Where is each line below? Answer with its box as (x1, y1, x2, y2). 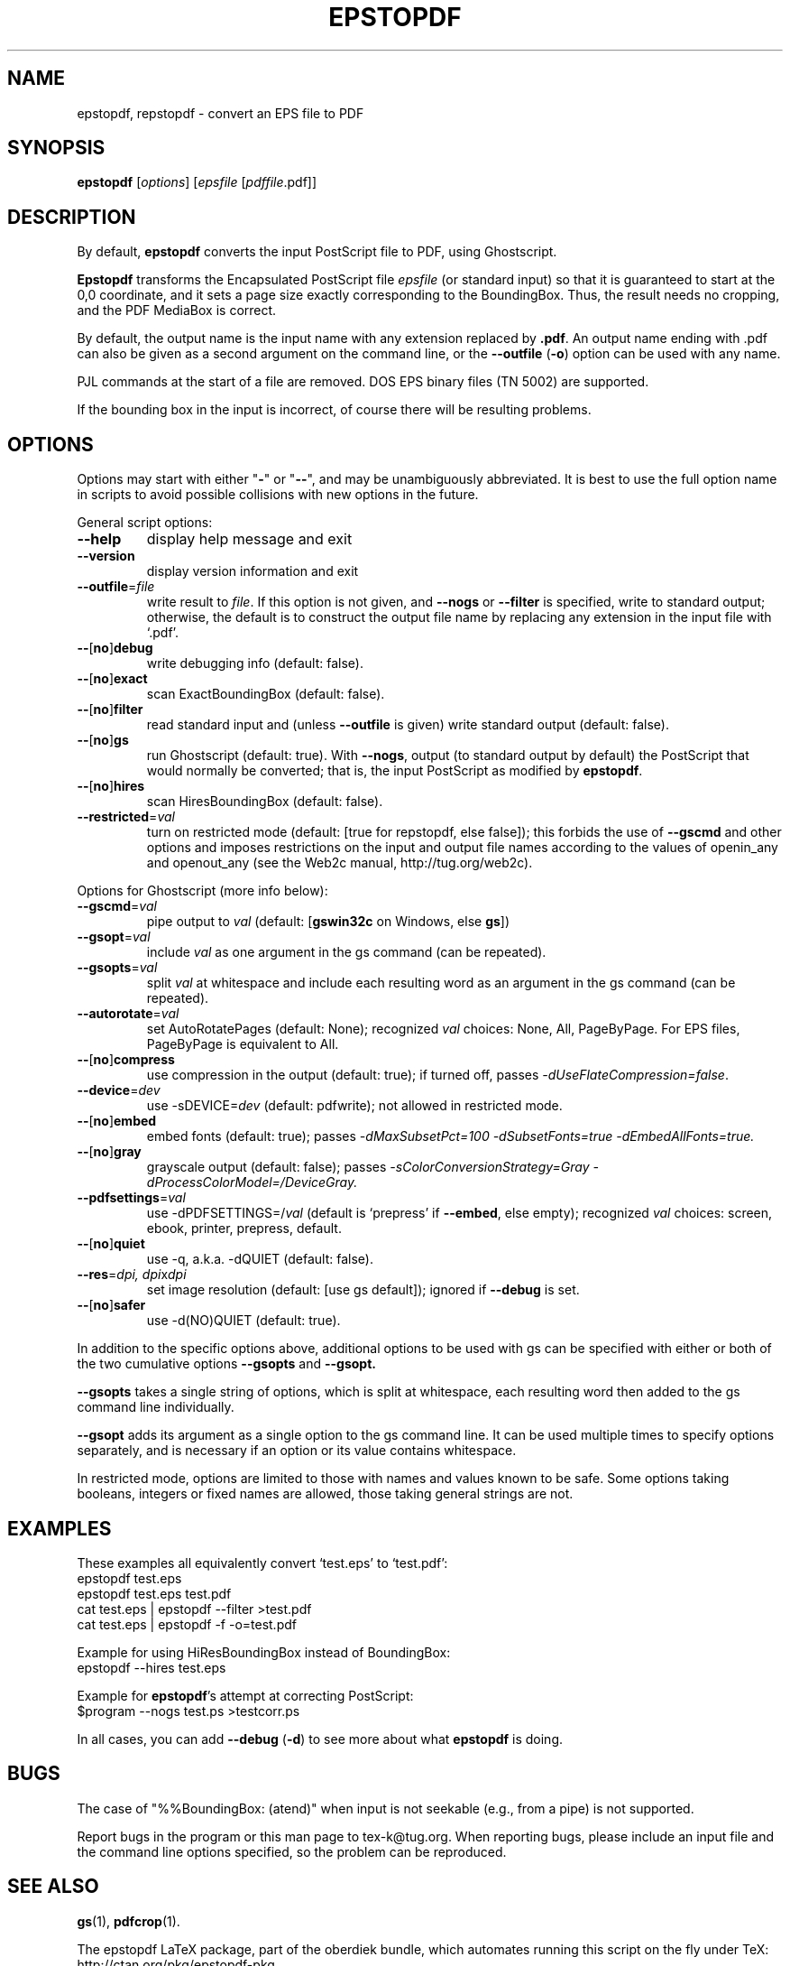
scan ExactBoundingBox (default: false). (146, 686, 385, 702)
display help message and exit (146, 530, 353, 549)
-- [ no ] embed (77, 1113, 157, 1129)
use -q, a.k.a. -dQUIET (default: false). (146, 1251, 373, 1267)
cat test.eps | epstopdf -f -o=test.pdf (77, 1616, 297, 1632)
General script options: (77, 515, 213, 531)
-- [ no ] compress (77, 1052, 175, 1068)
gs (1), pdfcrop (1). (77, 1913, 180, 1929)
